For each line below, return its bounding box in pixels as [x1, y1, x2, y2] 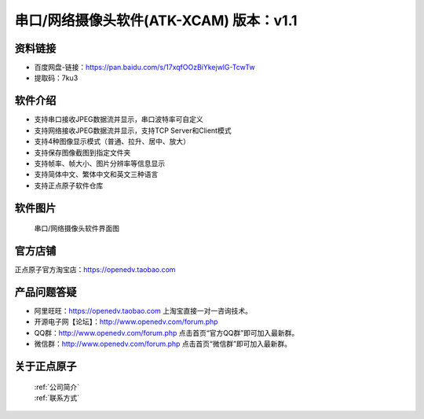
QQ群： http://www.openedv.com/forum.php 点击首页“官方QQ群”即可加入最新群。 [34, 328, 299, 337]
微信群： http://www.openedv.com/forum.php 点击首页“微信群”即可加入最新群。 [34, 339, 292, 349]
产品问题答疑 [14, 285, 77, 299]
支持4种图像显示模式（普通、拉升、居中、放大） [34, 137, 191, 146]
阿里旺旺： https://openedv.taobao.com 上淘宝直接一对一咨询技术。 [34, 306, 253, 315]
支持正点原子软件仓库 [34, 181, 104, 190]
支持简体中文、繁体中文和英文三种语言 [34, 170, 159, 179]
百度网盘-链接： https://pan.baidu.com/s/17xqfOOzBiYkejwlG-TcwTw [34, 63, 255, 72]
